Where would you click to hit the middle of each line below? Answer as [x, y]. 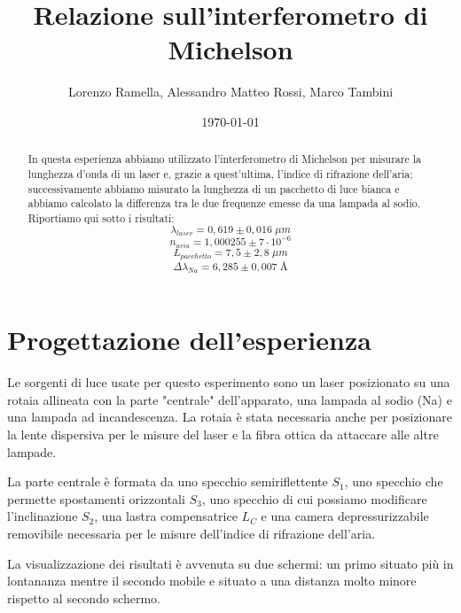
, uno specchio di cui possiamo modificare [314, 498]
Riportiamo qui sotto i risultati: [101, 217]
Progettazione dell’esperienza [189, 340]
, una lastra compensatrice [166, 516]
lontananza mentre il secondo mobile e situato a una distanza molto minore [212, 581]
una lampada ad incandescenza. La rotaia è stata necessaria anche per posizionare [230, 417]
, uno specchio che [394, 481]
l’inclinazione [43, 516]
